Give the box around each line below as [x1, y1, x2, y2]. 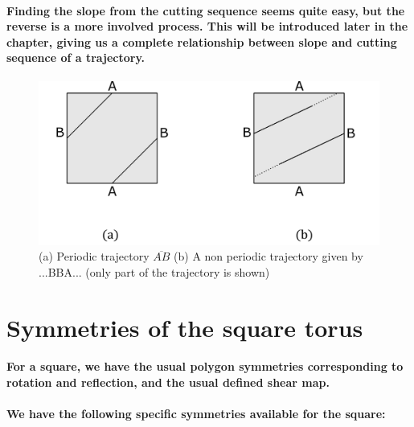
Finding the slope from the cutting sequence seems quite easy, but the [6, 2, 405, 18]
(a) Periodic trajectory [39, 248, 150, 265]
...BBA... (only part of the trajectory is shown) [39, 263, 270, 280]
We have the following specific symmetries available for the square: [6, 405, 386, 422]
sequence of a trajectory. [6, 49, 146, 66]
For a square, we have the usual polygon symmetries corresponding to [6, 358, 404, 375]
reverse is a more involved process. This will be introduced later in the [6, 18, 408, 35]
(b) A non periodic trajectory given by [174, 248, 363, 265]
